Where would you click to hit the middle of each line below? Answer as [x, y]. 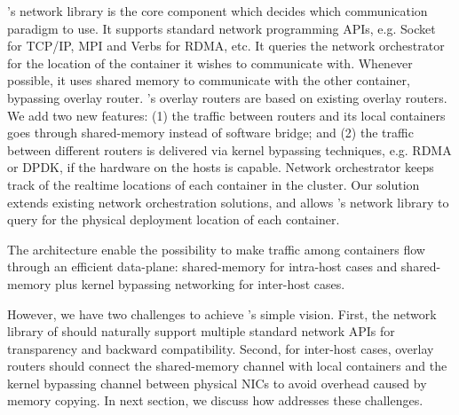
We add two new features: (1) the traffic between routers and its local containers [226, 115]
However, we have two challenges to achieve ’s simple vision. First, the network [222, 313]
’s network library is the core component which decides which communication [218, 11]
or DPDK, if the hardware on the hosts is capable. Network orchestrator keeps [221, 167]
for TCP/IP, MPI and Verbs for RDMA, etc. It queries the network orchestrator [226, 46]
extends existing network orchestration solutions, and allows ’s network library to [228, 202]
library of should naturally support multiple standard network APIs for [201, 331]
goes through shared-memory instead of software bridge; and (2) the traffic [210, 133]
